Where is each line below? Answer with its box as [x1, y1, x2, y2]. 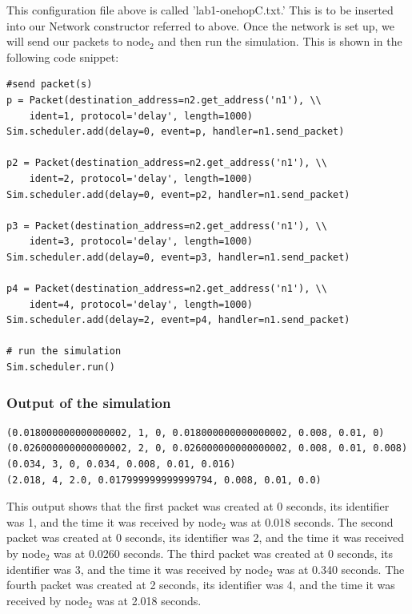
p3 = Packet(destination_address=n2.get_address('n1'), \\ [6, 220, 327, 232]
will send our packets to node [6, 33, 150, 50]
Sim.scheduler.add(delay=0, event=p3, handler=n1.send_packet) [6, 251, 350, 263]
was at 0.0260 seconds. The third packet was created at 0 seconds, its [53, 545, 394, 562]
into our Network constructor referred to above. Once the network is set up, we [6, 17, 395, 34]
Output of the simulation [6, 392, 171, 412]
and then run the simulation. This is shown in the [158, 33, 402, 50]
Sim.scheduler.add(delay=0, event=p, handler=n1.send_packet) [6, 126, 345, 138]
